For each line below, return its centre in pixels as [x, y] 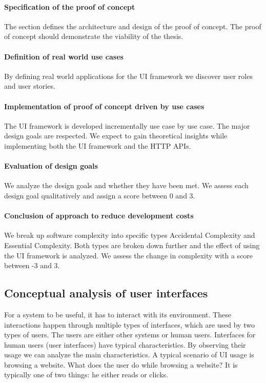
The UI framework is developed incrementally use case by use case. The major [127, 125]
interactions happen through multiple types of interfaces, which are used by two [129, 324]
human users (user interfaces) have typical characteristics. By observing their [125, 344]
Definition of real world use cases [64, 56]
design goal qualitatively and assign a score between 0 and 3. [100, 195]
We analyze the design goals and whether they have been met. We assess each [126, 185]
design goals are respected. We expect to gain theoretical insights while [116, 136]
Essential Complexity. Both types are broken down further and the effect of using [132, 245]
